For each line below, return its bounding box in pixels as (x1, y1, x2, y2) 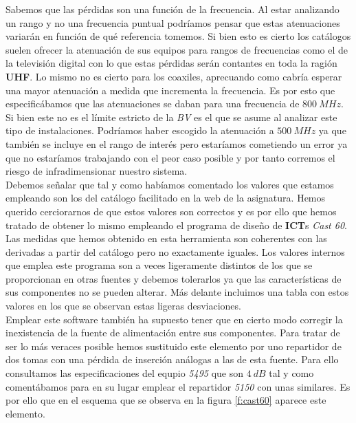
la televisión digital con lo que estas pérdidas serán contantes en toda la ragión (5, 56, 337, 70)
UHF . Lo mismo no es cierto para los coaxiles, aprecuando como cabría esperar (5, 69, 342, 83)
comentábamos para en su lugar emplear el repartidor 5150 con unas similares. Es (5, 379, 351, 393)
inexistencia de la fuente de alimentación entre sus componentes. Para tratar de (5, 325, 340, 340)
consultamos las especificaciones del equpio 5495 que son (5, 366, 244, 380)
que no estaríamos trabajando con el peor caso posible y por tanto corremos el (5, 150, 335, 164)
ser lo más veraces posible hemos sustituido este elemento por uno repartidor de (5, 338, 342, 353)
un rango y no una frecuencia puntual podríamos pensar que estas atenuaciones (5, 15, 340, 30)
